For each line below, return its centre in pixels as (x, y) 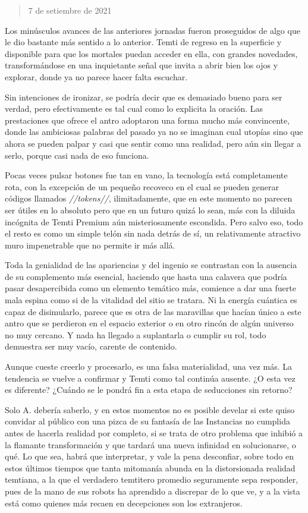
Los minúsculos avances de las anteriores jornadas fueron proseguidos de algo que (153, 30)
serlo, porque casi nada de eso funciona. (77, 155)
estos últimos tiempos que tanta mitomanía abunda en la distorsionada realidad (150, 468)
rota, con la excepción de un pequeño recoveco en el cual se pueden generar (142, 186)
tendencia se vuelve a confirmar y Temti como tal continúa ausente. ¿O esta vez (150, 378)
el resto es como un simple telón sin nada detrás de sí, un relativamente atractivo (153, 233)
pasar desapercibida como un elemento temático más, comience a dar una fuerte (150, 288)
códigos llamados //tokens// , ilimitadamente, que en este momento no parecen (149, 198)
